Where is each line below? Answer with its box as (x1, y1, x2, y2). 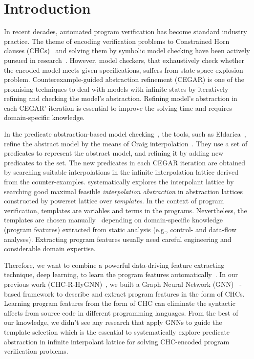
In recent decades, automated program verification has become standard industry (4, 26, 247, 37)
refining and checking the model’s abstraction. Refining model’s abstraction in (4, 93, 237, 103)
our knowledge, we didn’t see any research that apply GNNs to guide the (4, 317, 222, 327)
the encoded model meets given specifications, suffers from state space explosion (4, 64, 243, 75)
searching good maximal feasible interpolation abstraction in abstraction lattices (4, 186, 243, 196)
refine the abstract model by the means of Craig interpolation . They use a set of (4, 138, 248, 148)
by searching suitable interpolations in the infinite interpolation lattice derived (4, 167, 238, 177)
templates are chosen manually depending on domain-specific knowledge (4, 215, 223, 225)
